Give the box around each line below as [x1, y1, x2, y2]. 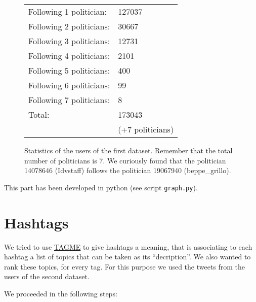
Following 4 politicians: [28, 50, 110, 61]
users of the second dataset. [4, 271, 90, 282]
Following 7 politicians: [28, 94, 110, 106]
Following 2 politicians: [28, 20, 110, 32]
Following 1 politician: [28, 6, 107, 17]
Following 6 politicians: [28, 79, 110, 91]
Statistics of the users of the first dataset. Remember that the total [24, 145, 233, 155]
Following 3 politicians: [28, 35, 110, 47]
